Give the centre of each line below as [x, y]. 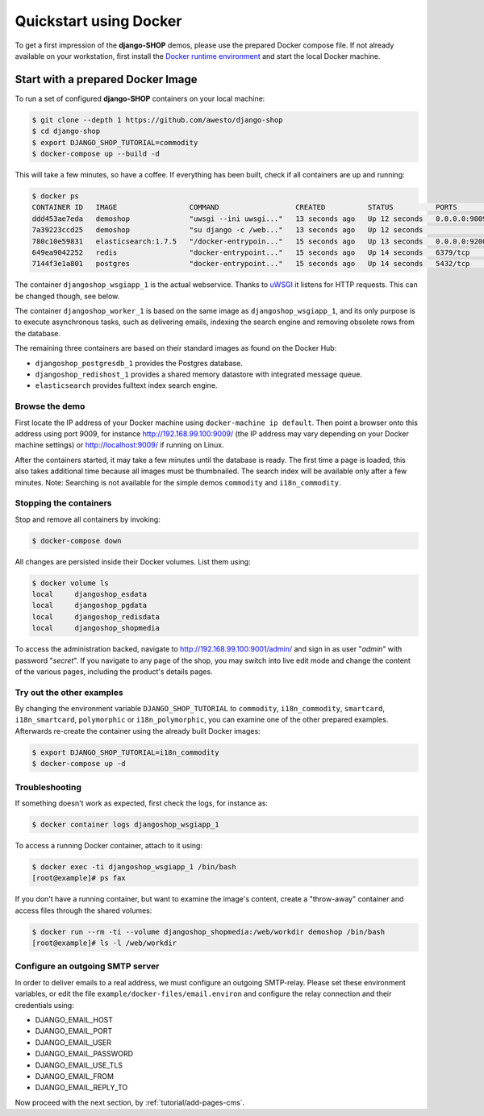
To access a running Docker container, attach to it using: [109, 845]
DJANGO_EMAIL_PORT [74, 1031]
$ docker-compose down [77, 541]
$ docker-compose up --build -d [96, 154]
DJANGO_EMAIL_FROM [75, 1076]
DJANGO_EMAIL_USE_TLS [79, 1065]
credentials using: [44, 1005]
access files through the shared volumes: [83, 910]
